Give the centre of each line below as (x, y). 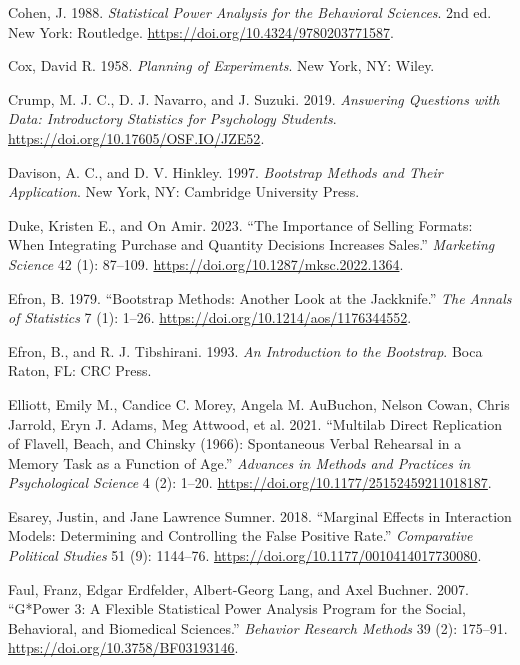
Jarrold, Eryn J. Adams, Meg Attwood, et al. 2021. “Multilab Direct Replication (255, 423)
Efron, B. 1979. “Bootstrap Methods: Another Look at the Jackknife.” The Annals (260, 297)
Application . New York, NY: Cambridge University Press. (184, 191)
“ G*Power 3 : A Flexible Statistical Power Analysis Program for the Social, (237, 608)
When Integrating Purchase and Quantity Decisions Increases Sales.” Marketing (251, 244)
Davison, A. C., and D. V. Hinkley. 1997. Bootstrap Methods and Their (225, 171)
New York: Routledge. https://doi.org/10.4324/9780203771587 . (201, 31)
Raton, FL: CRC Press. (80, 370)
